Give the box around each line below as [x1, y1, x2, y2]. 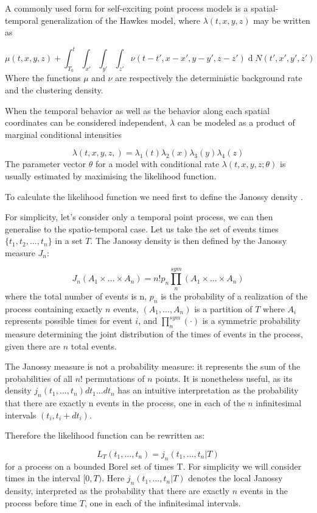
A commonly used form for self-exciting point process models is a [5, 2, 248, 14]
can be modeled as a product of [177, 116, 295, 129]
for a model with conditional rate [96, 157, 220, 170]
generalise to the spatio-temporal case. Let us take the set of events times [5, 222, 279, 235]
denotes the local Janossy [188, 472, 283, 484]
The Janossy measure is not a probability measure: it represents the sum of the [5, 360, 301, 373]
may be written [253, 13, 310, 26]
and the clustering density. [5, 84, 103, 96]
